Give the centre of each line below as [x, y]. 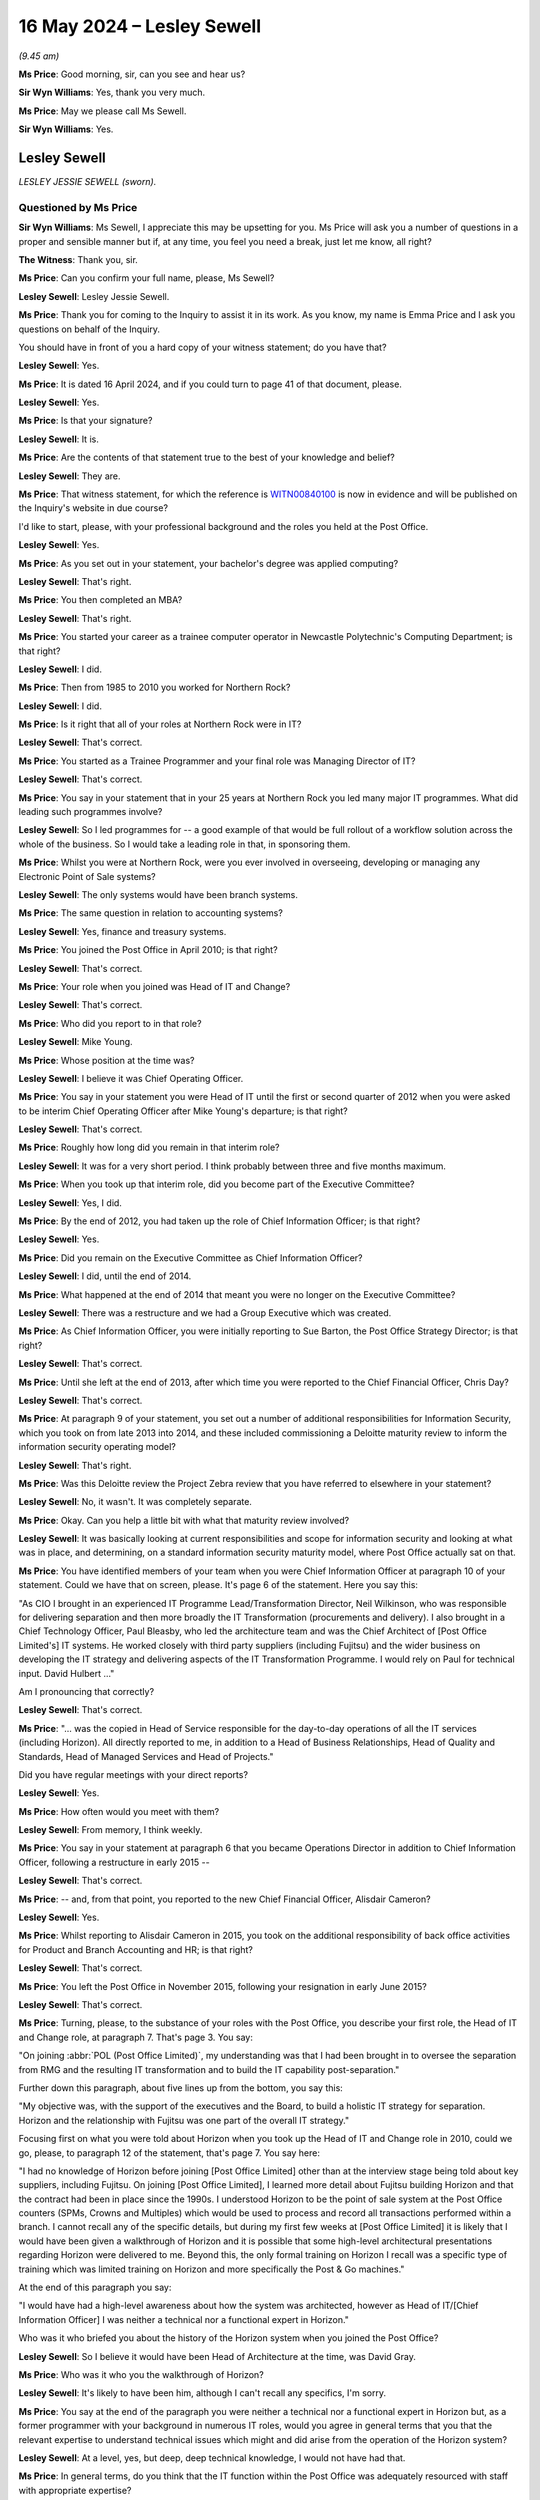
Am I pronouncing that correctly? [86, 1691]
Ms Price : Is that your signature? [85, 421]
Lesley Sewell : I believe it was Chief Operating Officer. [131, 1078]
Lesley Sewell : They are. [69, 476]
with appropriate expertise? [75, 2490]
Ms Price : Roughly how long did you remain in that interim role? [149, 1147]
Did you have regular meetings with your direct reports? [133, 1774]
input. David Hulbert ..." [66, 1673]
